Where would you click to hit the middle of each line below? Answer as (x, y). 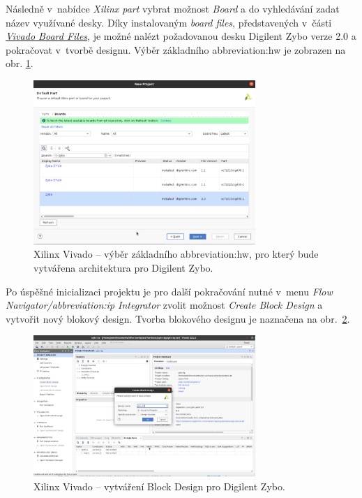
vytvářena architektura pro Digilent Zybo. (123, 267)
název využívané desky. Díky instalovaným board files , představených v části (169, 22)
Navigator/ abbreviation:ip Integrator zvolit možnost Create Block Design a (164, 305)
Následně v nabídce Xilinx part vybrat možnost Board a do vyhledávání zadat (173, 8)
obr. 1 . (20, 63)
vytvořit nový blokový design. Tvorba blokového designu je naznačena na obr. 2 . (178, 318)
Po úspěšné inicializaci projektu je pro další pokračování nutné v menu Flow (169, 291)
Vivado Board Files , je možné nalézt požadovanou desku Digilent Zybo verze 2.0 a (181, 36)
